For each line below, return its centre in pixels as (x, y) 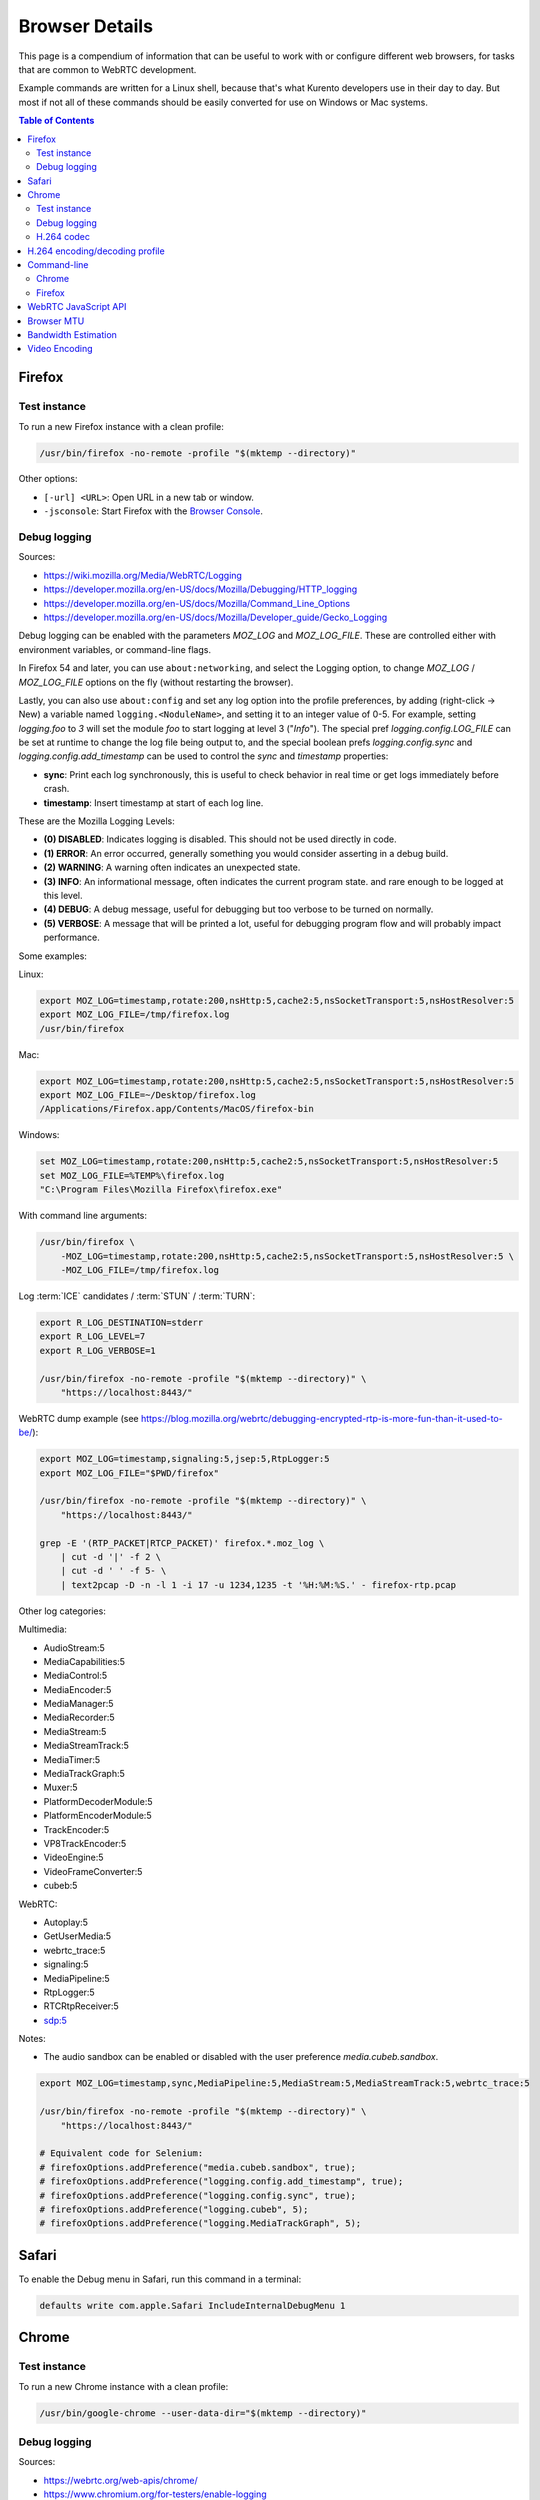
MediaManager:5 (78, 1704)
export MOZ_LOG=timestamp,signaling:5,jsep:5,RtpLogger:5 (184, 1459)
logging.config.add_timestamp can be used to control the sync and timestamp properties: (203, 756)
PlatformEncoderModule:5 (97, 1816)
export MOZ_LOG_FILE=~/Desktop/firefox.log (148, 1095)
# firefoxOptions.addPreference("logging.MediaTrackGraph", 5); (200, 2223)
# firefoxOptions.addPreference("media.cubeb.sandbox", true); (198, 2167)
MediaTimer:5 (72, 1759)
